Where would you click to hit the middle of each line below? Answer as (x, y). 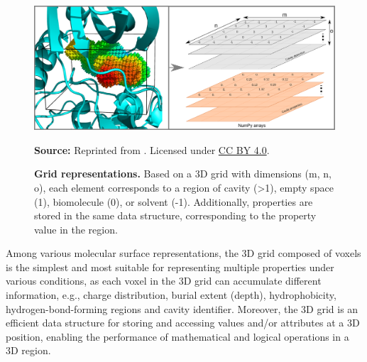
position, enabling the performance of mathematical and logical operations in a (177, 336)
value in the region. (76, 229)
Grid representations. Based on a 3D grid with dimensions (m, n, (183, 174)
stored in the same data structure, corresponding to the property (175, 215)
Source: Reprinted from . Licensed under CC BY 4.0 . (152, 149)
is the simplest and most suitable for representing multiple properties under (170, 267)
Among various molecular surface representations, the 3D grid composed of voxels (183, 253)
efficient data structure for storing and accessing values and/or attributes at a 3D (183, 323)
